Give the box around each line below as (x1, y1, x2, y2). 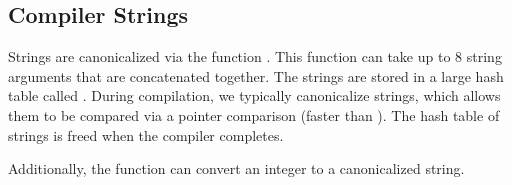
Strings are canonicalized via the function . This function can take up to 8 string (8, 46, 502, 67)
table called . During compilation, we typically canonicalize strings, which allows (8, 85, 501, 106)
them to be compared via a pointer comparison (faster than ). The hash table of (8, 104, 500, 125)
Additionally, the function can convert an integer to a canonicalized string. (8, 158, 465, 179)
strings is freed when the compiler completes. (8, 124, 284, 145)
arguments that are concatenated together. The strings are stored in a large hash (8, 65, 504, 86)
